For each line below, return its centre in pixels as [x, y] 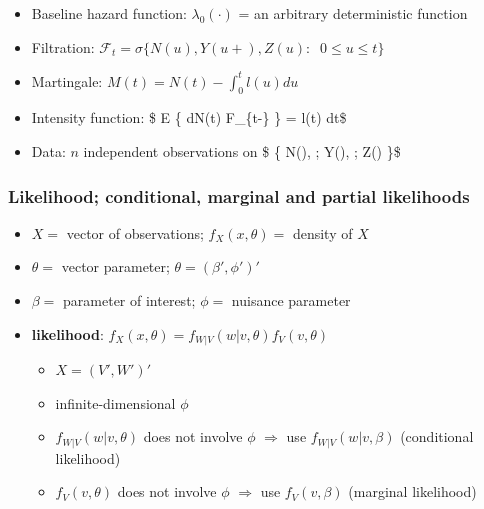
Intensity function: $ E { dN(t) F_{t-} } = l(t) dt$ [189, 117]
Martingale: [67, 80]
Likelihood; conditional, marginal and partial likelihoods [239, 195]
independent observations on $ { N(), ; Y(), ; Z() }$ [242, 151]
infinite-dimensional [115, 402]
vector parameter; [115, 266]
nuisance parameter [291, 300]
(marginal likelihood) [412, 491]
